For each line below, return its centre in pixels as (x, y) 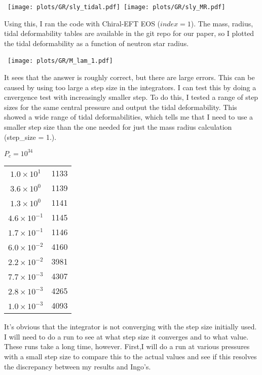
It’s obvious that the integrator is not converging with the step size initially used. (130, 327)
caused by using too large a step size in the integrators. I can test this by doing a (130, 87)
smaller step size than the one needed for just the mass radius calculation (118, 127)
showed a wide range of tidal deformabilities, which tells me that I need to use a (129, 117)
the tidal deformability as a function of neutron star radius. (97, 43)
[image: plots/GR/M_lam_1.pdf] (60, 61)
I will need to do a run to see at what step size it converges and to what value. (126, 336)
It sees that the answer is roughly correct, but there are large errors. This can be (129, 77)
